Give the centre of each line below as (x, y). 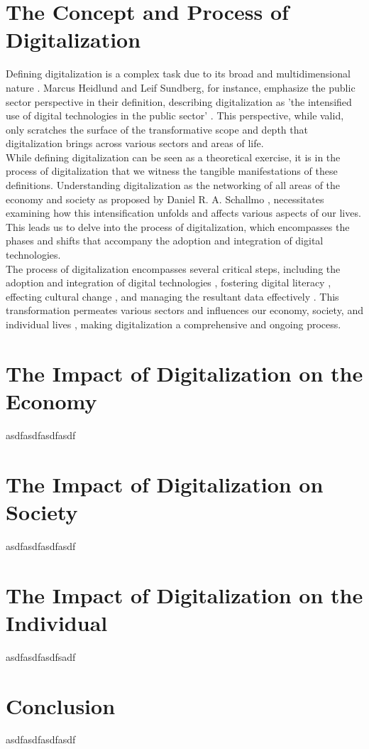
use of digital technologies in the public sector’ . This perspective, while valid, (175, 115)
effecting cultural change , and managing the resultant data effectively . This (172, 296)
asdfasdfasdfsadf (41, 656)
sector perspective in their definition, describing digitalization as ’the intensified (179, 101)
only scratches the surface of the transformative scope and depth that (157, 129)
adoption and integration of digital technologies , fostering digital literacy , (169, 282)
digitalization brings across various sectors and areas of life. (135, 143)
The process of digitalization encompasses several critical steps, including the (173, 268)
